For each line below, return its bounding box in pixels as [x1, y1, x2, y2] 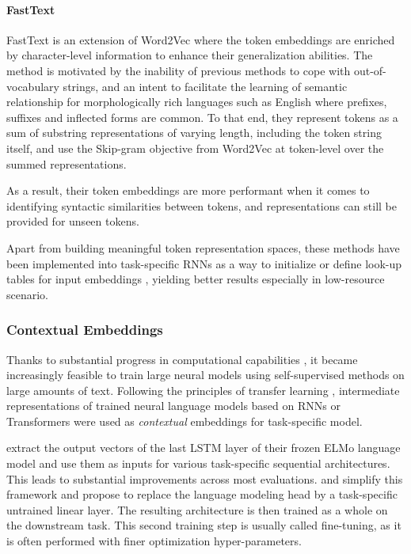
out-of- [353, 62, 386, 78]
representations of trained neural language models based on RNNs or [6, 397, 341, 414]
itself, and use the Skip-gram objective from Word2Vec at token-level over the [6, 139, 384, 156]
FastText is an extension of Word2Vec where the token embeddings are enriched [6, 31, 395, 47]
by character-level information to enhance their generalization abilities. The [6, 47, 373, 63]
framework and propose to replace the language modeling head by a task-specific [6, 486, 398, 503]
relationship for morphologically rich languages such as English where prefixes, [6, 93, 387, 110]
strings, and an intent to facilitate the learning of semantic [63, 78, 348, 94]
